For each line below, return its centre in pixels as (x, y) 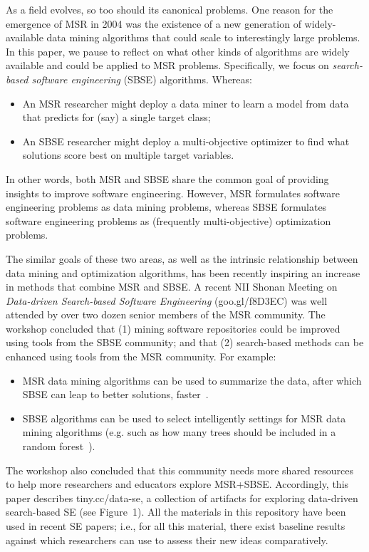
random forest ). (59, 446)
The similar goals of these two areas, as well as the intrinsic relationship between (182, 258)
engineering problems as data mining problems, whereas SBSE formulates (166, 207)
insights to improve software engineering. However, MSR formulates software (173, 193)
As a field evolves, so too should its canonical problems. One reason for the (170, 9)
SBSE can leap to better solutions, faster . (115, 394)
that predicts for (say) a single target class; (116, 117)
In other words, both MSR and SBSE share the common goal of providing (167, 178)
